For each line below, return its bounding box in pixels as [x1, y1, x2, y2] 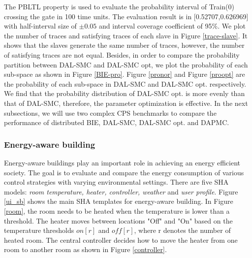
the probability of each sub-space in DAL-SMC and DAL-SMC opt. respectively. [4, 78, 247, 89]
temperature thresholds [4, 225, 74, 235]
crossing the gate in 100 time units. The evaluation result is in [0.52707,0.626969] [4, 11, 249, 21]
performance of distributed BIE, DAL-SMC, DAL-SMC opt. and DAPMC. [4, 117, 229, 128]
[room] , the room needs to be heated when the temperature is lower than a [4, 205, 230, 216]
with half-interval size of [4, 21, 77, 31]
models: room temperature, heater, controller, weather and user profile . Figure [4, 186, 238, 196]
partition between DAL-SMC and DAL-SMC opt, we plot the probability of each [4, 59, 248, 69]
